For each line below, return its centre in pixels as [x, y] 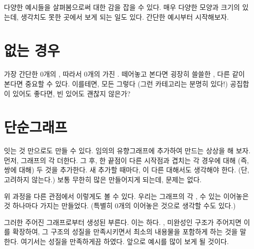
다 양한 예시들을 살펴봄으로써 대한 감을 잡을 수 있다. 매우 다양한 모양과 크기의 [122, 7]
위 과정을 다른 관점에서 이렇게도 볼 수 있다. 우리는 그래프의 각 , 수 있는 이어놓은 [127, 196]
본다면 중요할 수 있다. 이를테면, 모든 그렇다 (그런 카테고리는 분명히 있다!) [116, 83]
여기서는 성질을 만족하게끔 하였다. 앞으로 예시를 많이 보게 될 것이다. [125, 241]
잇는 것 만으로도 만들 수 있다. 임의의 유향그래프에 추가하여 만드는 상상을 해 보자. [127, 151]
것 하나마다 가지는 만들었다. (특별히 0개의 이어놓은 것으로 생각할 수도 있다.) [120, 206]
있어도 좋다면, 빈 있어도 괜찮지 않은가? [71, 93]
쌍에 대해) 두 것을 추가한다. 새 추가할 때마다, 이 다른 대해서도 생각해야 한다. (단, [127, 170]
